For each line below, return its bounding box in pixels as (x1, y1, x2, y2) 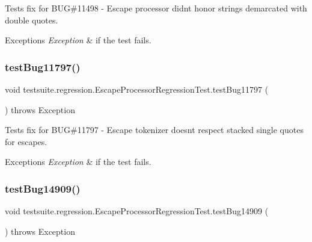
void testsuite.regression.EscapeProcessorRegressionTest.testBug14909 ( (5, 205, 269, 217)
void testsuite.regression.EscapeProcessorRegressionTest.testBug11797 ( (5, 83, 269, 95)
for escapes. (5, 135, 47, 147)
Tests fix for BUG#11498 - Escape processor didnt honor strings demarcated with (5, 2, 307, 14)
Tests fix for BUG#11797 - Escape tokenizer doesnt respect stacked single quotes (5, 123, 304, 136)
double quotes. (5, 13, 58, 26)
